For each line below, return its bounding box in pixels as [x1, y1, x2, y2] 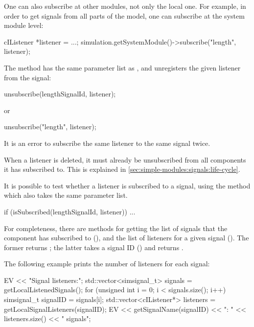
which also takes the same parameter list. [4, 190, 128, 200]
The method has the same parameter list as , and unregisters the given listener [4, 62, 241, 72]
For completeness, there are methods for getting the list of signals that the [4, 223, 228, 233]
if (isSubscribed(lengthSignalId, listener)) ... [4, 206, 136, 216]
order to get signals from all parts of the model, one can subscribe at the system [4, 10, 245, 21]
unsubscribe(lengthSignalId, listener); [4, 89, 116, 99]
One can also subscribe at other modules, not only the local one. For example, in [4, 1, 246, 11]
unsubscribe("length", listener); [4, 121, 96, 132]
